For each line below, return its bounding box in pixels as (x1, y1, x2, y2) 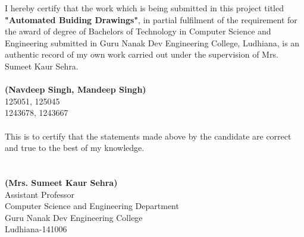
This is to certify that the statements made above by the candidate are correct (5, 129, 292, 142)
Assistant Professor (5, 188, 74, 200)
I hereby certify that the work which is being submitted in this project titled (5, 2, 284, 14)
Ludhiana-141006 (5, 223, 67, 235)
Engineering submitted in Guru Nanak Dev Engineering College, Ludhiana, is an (5, 36, 300, 49)
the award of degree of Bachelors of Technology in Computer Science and (5, 25, 271, 37)
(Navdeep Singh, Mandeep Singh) (5, 83, 146, 96)
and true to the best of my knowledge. (5, 141, 145, 154)
